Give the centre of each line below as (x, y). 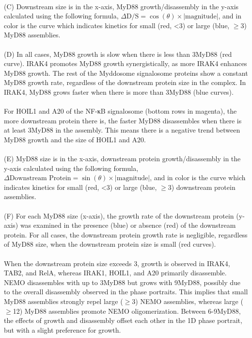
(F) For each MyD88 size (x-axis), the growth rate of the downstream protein (119, 215)
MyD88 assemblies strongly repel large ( (63, 301)
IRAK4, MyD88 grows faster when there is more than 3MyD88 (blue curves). (119, 92)
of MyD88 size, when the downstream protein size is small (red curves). (110, 244)
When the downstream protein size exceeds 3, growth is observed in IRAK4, (117, 263)
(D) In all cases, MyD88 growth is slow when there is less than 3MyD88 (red (118, 54)
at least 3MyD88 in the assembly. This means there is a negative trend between (122, 130)
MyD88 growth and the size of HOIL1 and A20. (75, 139)
